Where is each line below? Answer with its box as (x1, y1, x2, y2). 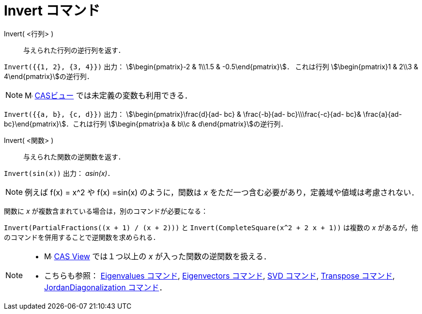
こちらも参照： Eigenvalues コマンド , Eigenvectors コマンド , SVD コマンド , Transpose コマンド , (44, 270, 395, 281)
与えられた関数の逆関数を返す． (23, 152, 125, 161)
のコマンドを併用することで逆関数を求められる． (4, 233, 160, 241)
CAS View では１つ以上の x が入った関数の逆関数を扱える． (54, 251, 271, 261)
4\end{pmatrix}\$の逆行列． (4, 72, 94, 80)
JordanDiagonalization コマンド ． (44, 282, 167, 292)
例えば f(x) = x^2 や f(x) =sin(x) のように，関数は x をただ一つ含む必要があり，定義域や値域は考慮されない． (25, 187, 419, 197)
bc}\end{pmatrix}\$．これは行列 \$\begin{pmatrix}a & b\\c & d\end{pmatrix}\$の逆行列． (4, 119, 287, 128)
